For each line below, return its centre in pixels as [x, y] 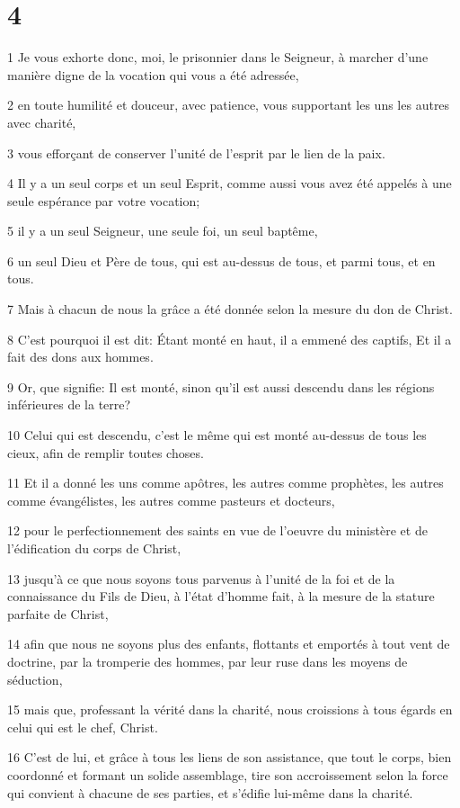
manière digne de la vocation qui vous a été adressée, [153, 74]
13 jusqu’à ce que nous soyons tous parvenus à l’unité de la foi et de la [201, 578]
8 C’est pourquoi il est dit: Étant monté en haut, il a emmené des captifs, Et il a [230, 339]
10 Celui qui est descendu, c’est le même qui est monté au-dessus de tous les [217, 435]
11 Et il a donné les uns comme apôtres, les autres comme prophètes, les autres [226, 483]
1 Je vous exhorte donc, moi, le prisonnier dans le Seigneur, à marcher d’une [218, 57]
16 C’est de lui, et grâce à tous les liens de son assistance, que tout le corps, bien [230, 757]
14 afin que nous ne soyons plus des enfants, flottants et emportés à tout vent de [229, 644]
